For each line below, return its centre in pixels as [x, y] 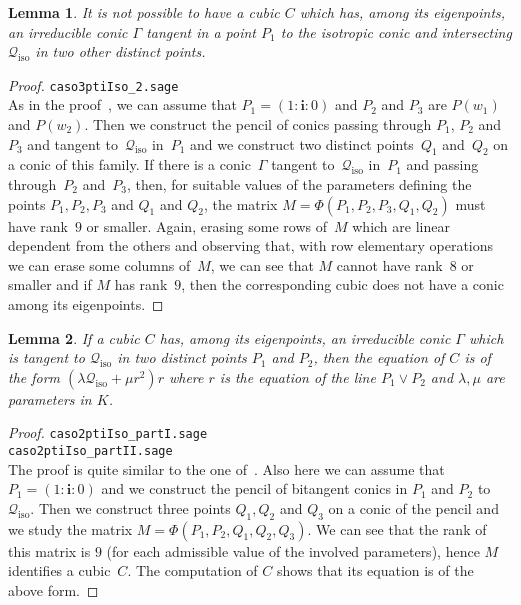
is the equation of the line [297, 376]
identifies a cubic [59, 570]
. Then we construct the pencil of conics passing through [258, 124]
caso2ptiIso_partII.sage [90, 451]
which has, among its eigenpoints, [402, 12]
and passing [442, 164]
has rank [141, 284]
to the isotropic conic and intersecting [396, 31]
